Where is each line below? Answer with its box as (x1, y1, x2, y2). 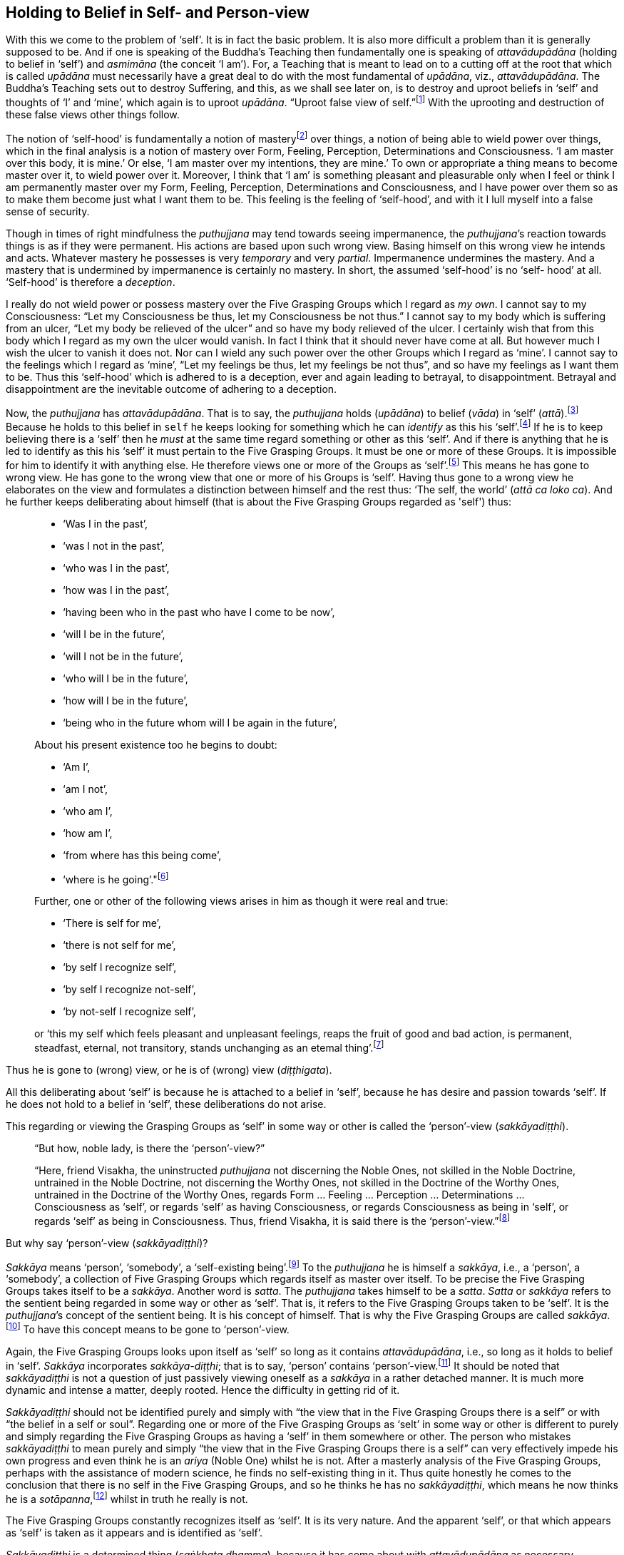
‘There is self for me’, (63, 917, 161, 930)
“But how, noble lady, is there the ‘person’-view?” (34, 1142, 265, 1155)
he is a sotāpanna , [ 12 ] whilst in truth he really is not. (6, 1490, 248, 1505)
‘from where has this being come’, (63, 848, 222, 861)
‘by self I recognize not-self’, (63, 983, 196, 996)
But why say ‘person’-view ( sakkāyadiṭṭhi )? (6, 1236, 208, 1249)
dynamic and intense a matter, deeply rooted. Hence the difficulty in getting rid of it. (6, 1383, 400, 1396)
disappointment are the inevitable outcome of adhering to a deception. (6, 382, 337, 395)
